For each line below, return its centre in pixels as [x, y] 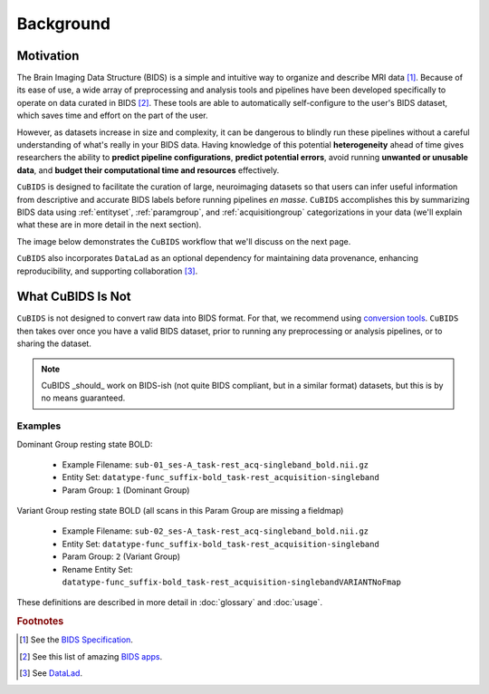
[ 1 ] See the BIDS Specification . [76, 640]
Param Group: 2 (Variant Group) [121, 556]
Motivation [48, 56]
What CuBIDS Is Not [74, 297]
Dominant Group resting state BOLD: [85, 444]
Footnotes [40, 622]
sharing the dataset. [54, 343]
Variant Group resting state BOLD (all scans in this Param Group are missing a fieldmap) [180, 511]
